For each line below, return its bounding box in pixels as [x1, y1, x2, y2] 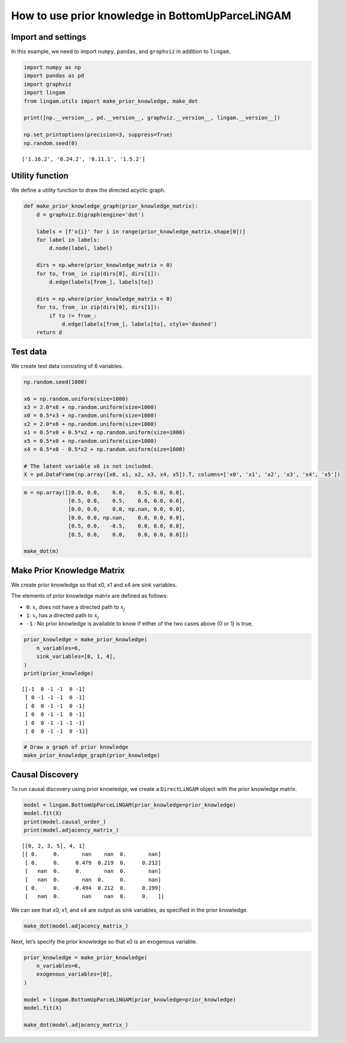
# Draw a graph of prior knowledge [23, 743, 129, 750]
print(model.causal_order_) [23, 818, 106, 825]
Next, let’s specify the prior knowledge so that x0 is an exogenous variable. [11, 938, 198, 945]
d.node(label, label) [49, 245, 113, 252]
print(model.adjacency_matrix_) [23, 826, 120, 833]
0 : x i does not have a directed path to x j [26, 603, 126, 612]
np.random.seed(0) [23, 140, 78, 147]
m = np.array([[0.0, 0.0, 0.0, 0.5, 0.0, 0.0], [23, 489, 186, 496]
